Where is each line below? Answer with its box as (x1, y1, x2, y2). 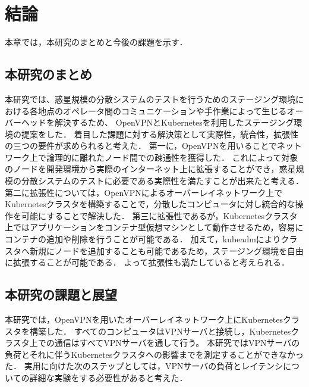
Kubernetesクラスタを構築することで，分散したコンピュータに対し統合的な (5, 198, 295, 210)
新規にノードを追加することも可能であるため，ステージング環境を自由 (29, 244, 304, 257)
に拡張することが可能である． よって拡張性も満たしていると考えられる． (5, 256, 289, 269)
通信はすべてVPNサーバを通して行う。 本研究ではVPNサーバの (54, 336, 300, 349)
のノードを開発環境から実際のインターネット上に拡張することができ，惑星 (5, 163, 296, 175)
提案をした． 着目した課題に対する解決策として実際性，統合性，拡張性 (21, 127, 299, 140)
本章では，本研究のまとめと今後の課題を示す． (5, 36, 188, 48)
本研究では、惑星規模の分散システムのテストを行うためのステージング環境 (5, 92, 296, 105)
